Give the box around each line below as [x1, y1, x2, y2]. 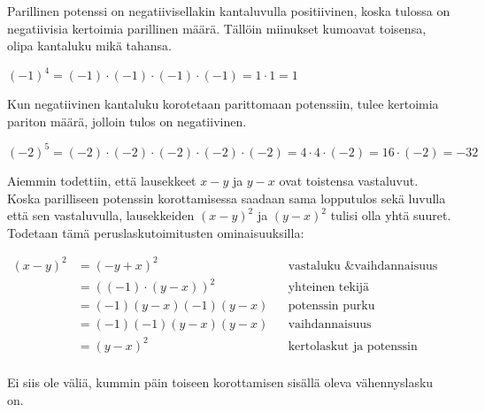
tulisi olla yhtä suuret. [330, 206, 451, 225]
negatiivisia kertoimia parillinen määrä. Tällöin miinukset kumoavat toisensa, [7, 19, 427, 37]
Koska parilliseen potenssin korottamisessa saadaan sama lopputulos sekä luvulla [7, 188, 446, 207]
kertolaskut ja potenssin [288, 340, 418, 353]
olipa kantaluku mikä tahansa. [7, 36, 173, 55]
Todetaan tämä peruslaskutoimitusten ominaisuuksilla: [7, 223, 304, 241]
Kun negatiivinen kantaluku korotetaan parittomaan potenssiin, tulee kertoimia [7, 95, 439, 113]
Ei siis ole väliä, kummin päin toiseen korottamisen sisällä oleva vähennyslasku [7, 373, 434, 392]
